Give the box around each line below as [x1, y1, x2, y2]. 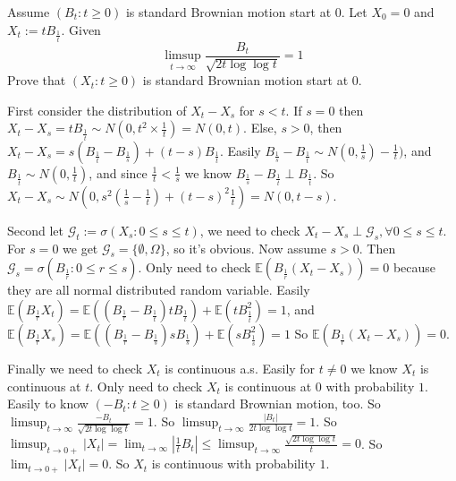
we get [63, 238, 98, 257]
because [393, 258, 436, 277]
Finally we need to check [7, 358, 143, 377]
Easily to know [7, 394, 89, 413]
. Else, [243, 118, 277, 137]
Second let [7, 220, 63, 239]
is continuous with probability [151, 454, 316, 473]
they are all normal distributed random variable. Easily [7, 280, 310, 299]
